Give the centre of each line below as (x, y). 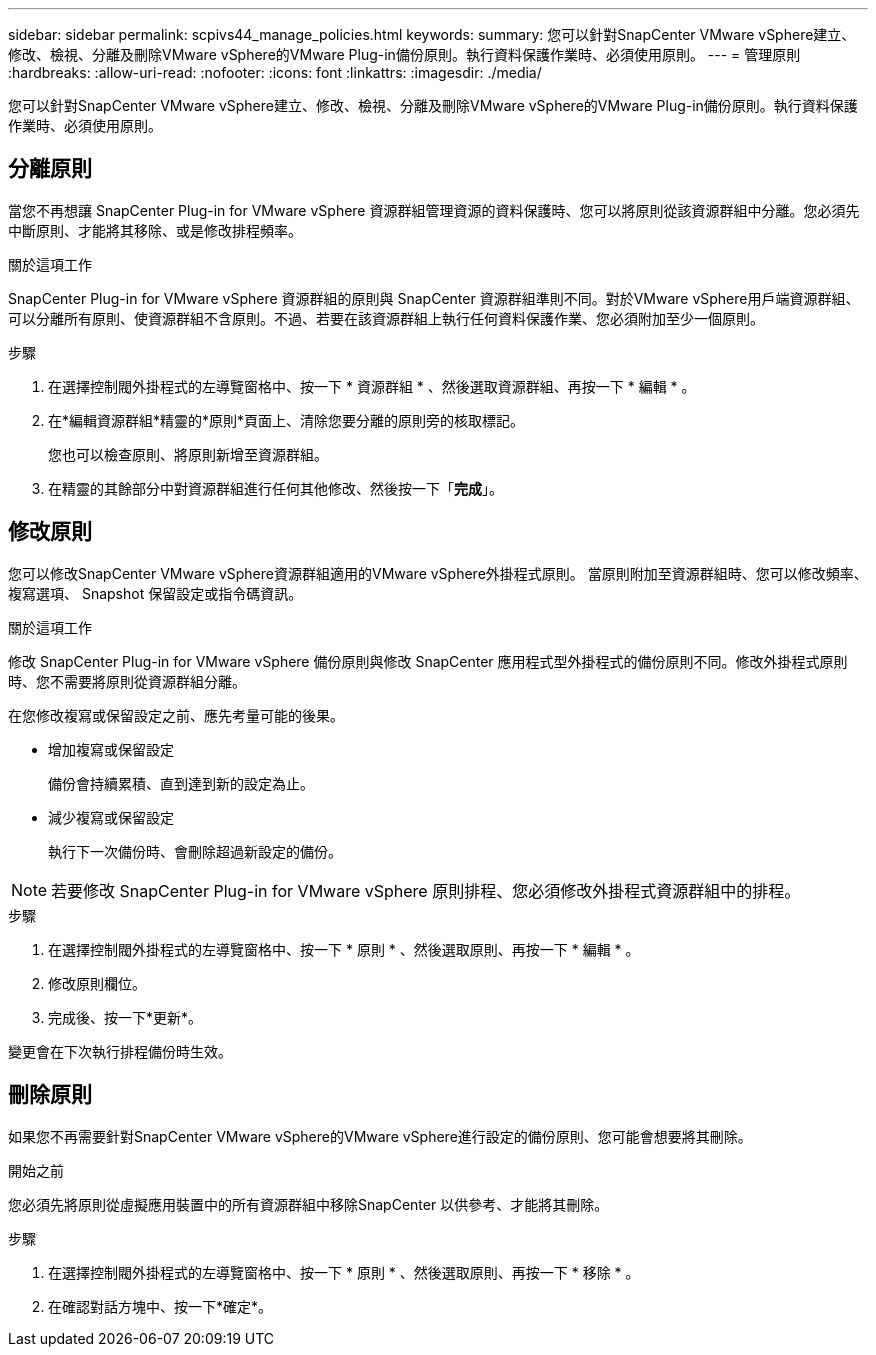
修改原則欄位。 (97, 983)
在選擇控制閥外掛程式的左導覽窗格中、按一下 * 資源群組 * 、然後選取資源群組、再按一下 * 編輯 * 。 (372, 386)
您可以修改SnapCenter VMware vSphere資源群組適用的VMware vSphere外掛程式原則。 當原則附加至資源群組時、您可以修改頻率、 (438, 573)
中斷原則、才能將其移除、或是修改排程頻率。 (155, 230)
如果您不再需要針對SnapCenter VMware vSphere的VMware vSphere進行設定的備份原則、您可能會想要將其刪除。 (380, 1136)
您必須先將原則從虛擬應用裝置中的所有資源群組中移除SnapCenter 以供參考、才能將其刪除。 (308, 1204)
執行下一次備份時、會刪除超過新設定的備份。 (195, 851)
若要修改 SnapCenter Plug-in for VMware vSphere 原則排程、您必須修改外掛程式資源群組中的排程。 (426, 890)
